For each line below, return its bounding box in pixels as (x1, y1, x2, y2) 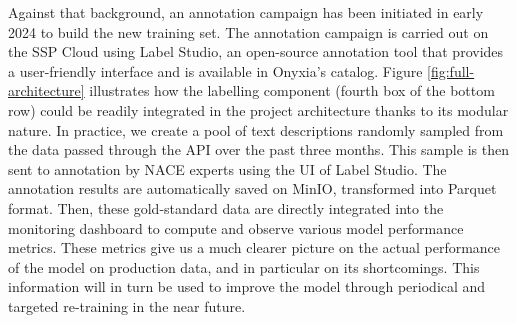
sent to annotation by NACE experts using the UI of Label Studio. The (8, 158, 447, 179)
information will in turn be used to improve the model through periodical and (8, 276, 486, 297)
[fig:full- (427, 60, 475, 81)
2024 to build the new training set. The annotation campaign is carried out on (8, 21, 489, 42)
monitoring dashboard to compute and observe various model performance (8, 217, 464, 238)
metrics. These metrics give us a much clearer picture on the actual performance (8, 237, 501, 258)
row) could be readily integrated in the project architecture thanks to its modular (8, 99, 509, 120)
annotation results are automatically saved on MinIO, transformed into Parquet (8, 178, 497, 199)
